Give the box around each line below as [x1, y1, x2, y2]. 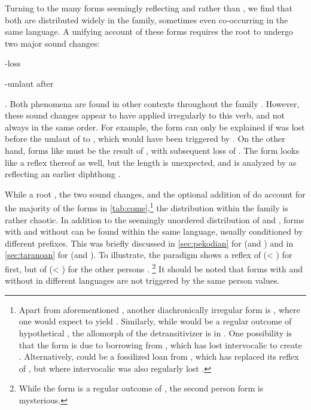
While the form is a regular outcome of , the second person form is [19, 382, 264, 394]
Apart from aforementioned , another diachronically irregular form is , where [19, 303, 300, 315]
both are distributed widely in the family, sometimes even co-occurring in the [5, 13, 288, 26]
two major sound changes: [5, 37, 100, 49]
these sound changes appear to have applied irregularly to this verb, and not [5, 109, 285, 122]
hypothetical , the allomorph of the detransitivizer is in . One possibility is [19, 326, 292, 339]
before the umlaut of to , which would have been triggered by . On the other [5, 132, 285, 145]
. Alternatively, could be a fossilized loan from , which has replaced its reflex [19, 350, 299, 363]
